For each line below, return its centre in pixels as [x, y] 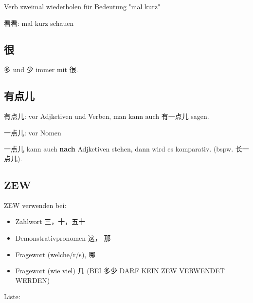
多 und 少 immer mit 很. [41, 69]
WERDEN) [33, 280]
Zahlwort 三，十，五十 [50, 221]
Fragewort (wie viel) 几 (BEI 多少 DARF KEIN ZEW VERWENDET [120, 271]
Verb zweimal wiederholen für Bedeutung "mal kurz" [82, 6]
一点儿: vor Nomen [33, 132]
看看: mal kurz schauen [39, 23]
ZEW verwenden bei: [35, 205]
